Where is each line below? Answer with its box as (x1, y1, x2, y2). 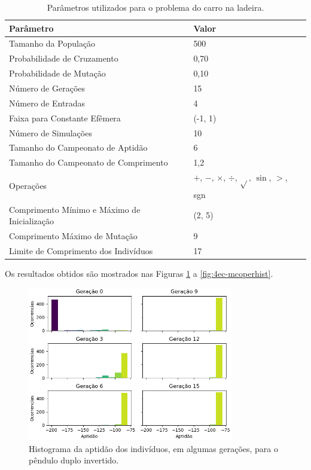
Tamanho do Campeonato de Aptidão (9, 141, 148, 154)
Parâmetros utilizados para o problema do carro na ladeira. (47, 1, 264, 13)
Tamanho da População (9, 37, 96, 50)
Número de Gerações (9, 81, 86, 94)
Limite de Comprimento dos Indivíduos (9, 244, 153, 257)
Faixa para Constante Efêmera (9, 111, 121, 124)
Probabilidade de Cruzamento (9, 52, 118, 65)
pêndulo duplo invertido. (29, 454, 119, 466)
